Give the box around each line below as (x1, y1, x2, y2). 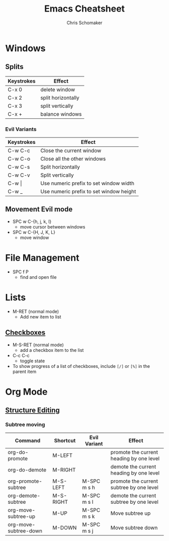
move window (20, 235, 49, 241)
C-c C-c (12, 352, 30, 358)
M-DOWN (52, 524, 77, 531)
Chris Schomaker (66, 20, 103, 26)
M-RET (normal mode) (12, 308, 59, 315)
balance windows (40, 110, 82, 117)
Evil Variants (5, 125, 37, 132)
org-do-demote (8, 467, 47, 474)
